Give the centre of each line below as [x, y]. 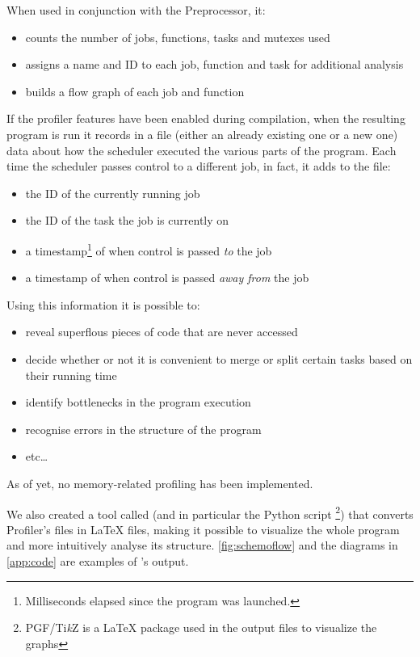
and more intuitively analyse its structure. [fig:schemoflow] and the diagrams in [202, 545]
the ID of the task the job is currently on [127, 220]
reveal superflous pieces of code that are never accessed [162, 332]
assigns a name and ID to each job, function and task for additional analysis [214, 64]
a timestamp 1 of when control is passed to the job [149, 249]
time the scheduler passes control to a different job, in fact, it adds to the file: [199, 166]
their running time [71, 375]
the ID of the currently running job [113, 193]
